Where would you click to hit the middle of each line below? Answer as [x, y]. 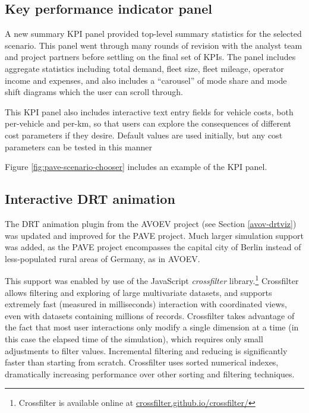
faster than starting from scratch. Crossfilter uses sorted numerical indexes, [142, 362]
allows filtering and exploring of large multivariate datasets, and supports [138, 292]
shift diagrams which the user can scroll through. [94, 92]
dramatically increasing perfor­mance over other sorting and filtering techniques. [150, 373]
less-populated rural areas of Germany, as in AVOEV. [103, 258]
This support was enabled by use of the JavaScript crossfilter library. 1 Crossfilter [152, 280]
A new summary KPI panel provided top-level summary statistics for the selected [153, 34]
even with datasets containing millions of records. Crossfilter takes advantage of [150, 315]
